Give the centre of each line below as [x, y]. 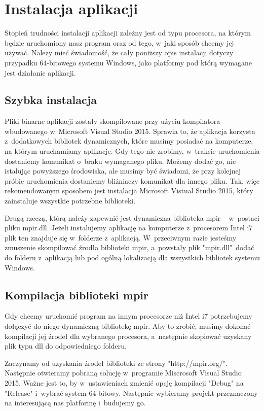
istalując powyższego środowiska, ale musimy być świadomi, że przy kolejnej [123, 171]
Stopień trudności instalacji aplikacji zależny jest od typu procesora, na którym [128, 33]
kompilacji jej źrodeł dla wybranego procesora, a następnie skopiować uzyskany [128, 336]
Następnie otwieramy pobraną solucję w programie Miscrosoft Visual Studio [123, 373]
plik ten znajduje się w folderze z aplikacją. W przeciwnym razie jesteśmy [121, 237]
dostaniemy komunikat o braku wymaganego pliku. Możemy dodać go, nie [120, 161]
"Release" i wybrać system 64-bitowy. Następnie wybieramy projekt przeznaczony [131, 392]
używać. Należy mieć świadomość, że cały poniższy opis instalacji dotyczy [119, 53]
